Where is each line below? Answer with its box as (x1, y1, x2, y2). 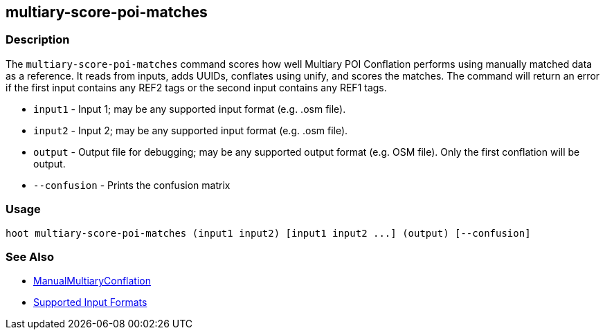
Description (6, 33, 70, 47)
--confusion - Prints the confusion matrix (33, 179, 231, 191)
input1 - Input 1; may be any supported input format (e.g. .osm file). (33, 102, 346, 115)
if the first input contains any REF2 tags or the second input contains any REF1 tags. (6, 81, 387, 93)
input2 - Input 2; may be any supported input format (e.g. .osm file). (33, 124, 348, 136)
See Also (6, 249, 54, 264)
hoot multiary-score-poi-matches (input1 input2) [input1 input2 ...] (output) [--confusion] (6, 227, 531, 239)
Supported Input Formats (33, 296, 147, 309)
